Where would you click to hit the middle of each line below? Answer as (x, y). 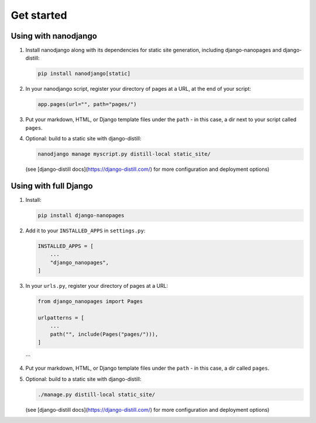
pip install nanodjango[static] (84, 74)
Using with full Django (52, 186)
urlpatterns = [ (61, 318)
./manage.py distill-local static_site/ (96, 394)
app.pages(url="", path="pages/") (87, 104)
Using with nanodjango (54, 36)
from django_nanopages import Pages (90, 302)
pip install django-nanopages (81, 216)
